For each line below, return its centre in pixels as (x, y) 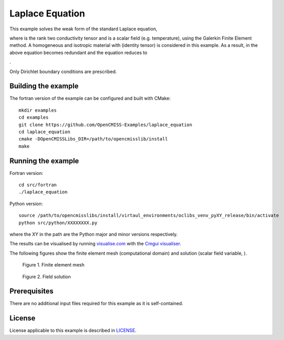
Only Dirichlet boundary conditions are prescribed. (63, 71)
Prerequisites (31, 291)
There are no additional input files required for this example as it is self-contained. (96, 303)
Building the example (44, 86)
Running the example (44, 161)
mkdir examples (38, 110)
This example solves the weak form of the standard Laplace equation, (83, 29)
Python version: (26, 204)
